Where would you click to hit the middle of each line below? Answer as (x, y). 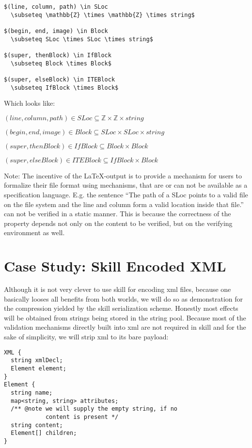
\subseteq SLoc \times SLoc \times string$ (82, 39)
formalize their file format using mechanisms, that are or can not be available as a (126, 185)
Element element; (39, 368)
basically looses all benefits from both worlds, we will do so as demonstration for (124, 298)
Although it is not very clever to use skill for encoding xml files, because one (118, 289)
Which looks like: (30, 103)
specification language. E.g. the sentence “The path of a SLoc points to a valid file (126, 194)
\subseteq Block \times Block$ (61, 63)
